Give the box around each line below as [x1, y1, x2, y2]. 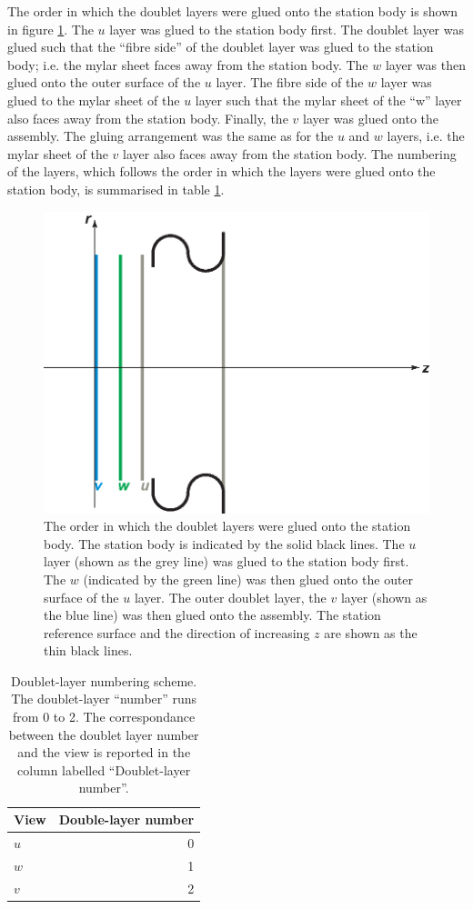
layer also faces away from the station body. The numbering [123, 144, 457, 163]
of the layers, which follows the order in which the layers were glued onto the [7, 162, 436, 181]
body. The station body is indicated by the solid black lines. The [44, 534, 405, 553]
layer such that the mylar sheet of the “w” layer [195, 90, 462, 109]
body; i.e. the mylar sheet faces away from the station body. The [7, 55, 368, 74]
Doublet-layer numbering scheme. [11, 671, 197, 690]
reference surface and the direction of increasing [44, 623, 310, 642]
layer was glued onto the [302, 108, 439, 127]
